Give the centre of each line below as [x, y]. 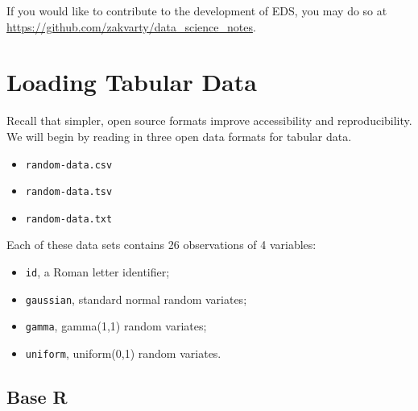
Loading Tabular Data [132, 82]
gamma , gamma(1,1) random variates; [116, 326]
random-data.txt [69, 219]
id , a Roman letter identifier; [97, 272]
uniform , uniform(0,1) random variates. [123, 353]
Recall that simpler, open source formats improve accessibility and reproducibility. [209, 120]
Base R [37, 397]
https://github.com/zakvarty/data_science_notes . [131, 26]
